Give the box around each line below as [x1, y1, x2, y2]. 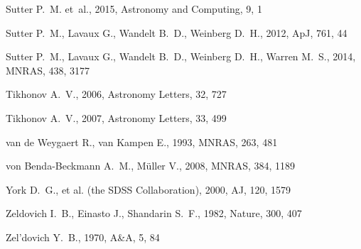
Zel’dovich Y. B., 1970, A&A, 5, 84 [6, 229, 160, 244]
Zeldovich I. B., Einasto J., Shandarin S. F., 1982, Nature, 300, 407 [6, 206, 302, 221]
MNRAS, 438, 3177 [6, 62, 90, 77]
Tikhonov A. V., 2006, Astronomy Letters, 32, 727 [6, 87, 227, 101]
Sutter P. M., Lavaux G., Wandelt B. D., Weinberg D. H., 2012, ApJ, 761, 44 [6, 25, 347, 40]
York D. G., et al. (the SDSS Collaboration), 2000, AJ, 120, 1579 [6, 182, 291, 197]
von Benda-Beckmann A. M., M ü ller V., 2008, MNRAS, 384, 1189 [6, 158, 296, 173]
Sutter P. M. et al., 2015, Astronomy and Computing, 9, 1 [6, 1, 262, 16]
